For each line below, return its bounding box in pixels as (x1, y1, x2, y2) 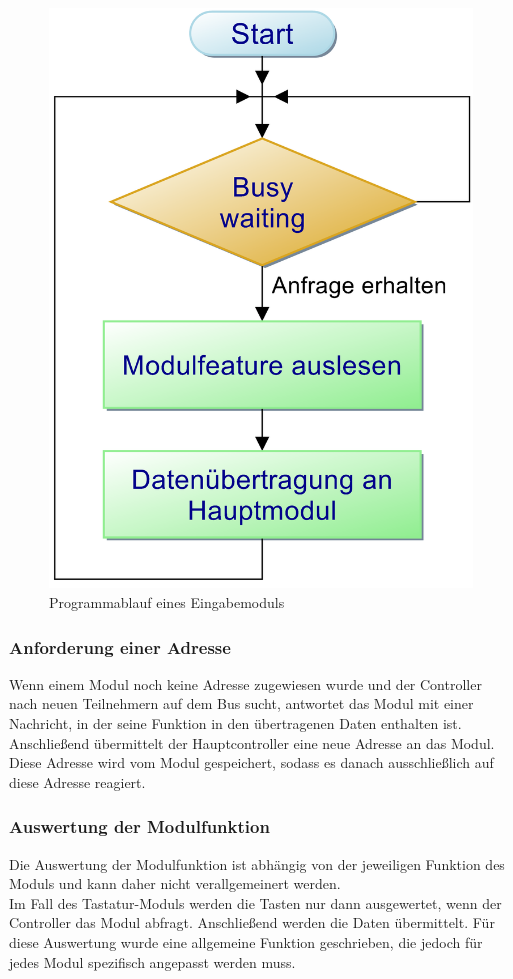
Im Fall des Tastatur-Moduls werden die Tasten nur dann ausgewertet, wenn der (9, 892, 502, 913)
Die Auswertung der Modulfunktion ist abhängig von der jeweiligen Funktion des (9, 853, 505, 874)
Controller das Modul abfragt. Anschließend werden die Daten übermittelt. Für (9, 912, 495, 933)
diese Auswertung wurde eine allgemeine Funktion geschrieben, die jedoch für (9, 932, 483, 952)
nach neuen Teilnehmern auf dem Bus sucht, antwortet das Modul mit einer (9, 693, 474, 714)
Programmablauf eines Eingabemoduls (49, 592, 285, 613)
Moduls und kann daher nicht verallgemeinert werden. (9, 873, 341, 894)
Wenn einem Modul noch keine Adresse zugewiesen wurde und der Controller (9, 673, 482, 694)
